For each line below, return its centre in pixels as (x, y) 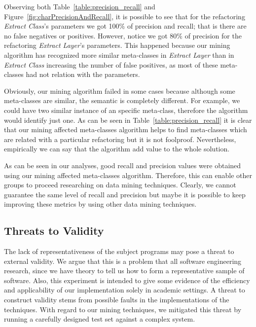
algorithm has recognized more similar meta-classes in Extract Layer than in (119, 54)
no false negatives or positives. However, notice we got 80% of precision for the (123, 35)
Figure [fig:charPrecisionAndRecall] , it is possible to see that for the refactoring (125, 16)
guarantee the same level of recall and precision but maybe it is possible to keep (125, 194)
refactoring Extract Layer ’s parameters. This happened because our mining (117, 45)
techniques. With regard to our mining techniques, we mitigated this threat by (123, 309)
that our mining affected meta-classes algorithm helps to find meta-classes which (126, 129)
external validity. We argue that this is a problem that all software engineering (123, 261)
